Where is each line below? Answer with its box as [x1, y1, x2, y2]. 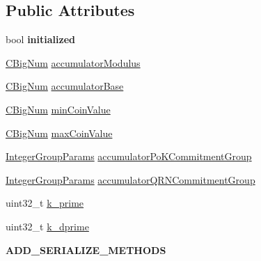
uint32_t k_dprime [6, 219, 89, 233]
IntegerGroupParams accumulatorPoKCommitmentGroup [6, 149, 252, 164]
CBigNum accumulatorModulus [6, 55, 141, 70]
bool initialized [6, 32, 75, 47]
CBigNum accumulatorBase [6, 79, 124, 93]
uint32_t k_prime [6, 196, 84, 210]
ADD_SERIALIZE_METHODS [6, 242, 166, 257]
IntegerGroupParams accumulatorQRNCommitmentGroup [6, 172, 255, 187]
